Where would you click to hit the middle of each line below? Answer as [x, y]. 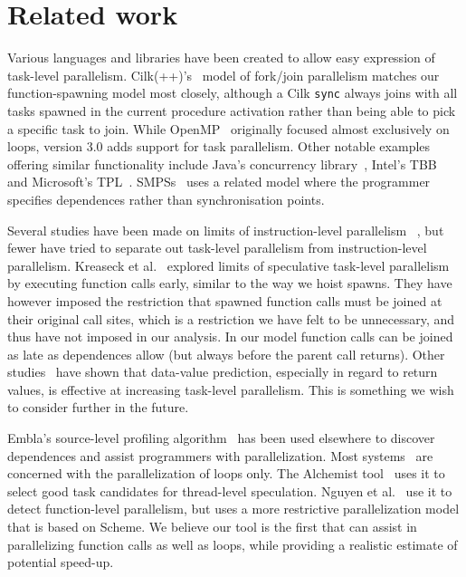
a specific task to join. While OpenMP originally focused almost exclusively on [228, 128]
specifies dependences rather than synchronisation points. [166, 199]
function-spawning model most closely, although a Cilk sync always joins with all [233, 93]
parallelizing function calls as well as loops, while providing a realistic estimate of [233, 544]
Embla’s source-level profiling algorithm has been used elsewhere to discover [221, 438]
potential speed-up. [61, 562]
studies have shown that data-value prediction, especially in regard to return [223, 372]
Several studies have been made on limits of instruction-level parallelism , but [226, 230]
